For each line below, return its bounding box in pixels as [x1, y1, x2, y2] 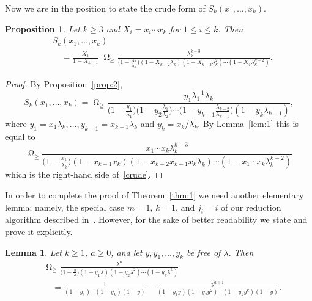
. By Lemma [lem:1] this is [198, 117, 299, 129]
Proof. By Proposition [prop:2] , [5, 78, 122, 90]
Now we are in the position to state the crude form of [5, 2, 206, 14]
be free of [187, 245, 221, 258]
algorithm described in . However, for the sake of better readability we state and [5, 213, 308, 226]
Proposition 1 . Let [5, 22, 80, 35]
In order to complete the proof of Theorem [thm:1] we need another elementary [5, 189, 304, 201]
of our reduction [221, 200, 281, 213]
